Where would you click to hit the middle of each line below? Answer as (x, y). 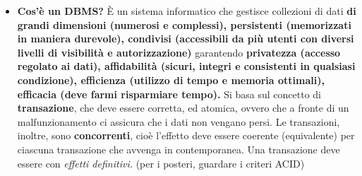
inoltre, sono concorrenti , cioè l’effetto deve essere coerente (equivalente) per (186, 135)
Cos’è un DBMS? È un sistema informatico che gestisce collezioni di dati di (187, 11)
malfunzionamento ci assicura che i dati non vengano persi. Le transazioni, (179, 121)
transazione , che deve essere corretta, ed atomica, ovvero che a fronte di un (183, 108)
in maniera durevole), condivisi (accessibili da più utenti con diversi (186, 39)
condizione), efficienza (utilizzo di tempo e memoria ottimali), (171, 80)
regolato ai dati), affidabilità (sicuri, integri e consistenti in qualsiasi (186, 66)
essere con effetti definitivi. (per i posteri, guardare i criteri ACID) (161, 163)
